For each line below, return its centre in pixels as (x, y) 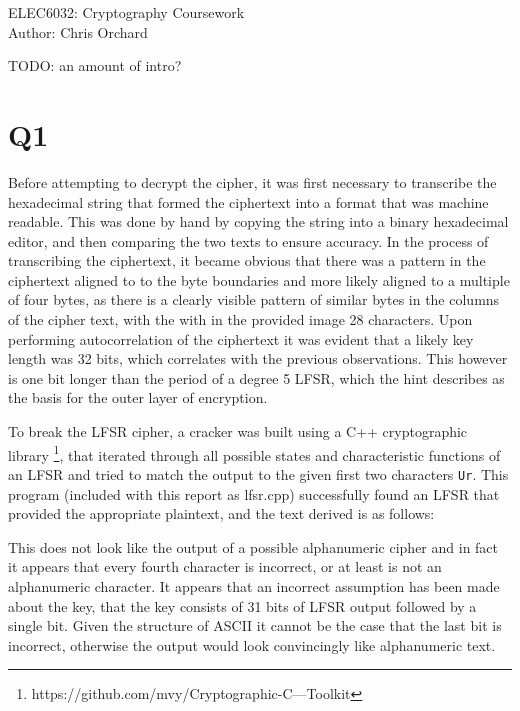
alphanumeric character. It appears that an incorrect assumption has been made (254, 585)
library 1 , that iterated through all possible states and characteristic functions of (254, 453)
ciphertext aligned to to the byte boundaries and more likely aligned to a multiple (259, 279)
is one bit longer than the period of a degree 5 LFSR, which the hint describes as (256, 377)
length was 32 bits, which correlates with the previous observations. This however (258, 358)
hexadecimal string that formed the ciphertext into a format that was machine (248, 201)
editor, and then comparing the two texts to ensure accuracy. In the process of (248, 240)
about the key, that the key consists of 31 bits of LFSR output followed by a (242, 605)
